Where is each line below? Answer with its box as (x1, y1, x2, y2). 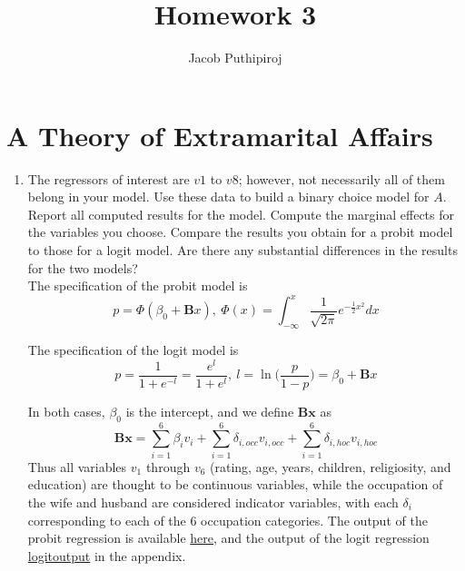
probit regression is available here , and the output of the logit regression (27, 528, 430, 547)
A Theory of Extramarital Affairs (6, 116, 433, 153)
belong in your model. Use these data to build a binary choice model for (27, 187, 430, 206)
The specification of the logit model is (27, 340, 239, 359)
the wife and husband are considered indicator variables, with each (27, 492, 399, 511)
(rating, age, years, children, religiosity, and (210, 457, 451, 476)
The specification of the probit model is (27, 276, 248, 295)
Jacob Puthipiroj (188, 48, 282, 67)
